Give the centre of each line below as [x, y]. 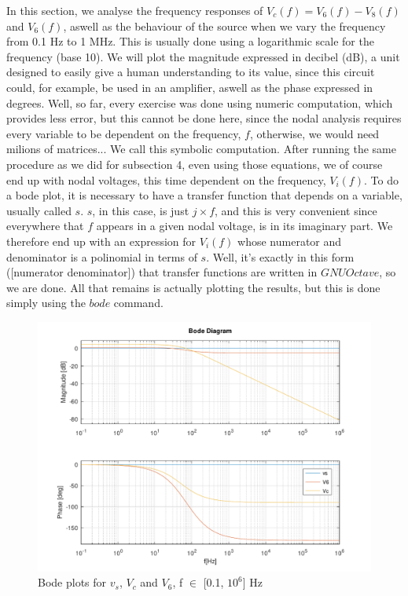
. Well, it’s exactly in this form [280, 256]
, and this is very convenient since [296, 210]
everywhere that [45, 226]
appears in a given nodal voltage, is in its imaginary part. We [244, 226]
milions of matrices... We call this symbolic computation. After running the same [201, 149]
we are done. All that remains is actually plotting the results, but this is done [193, 287]
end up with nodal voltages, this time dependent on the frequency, [166, 179]
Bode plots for [72, 582]
